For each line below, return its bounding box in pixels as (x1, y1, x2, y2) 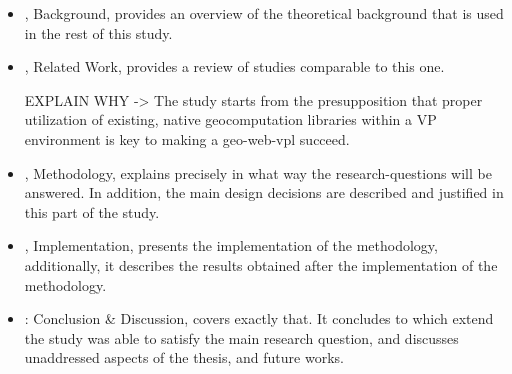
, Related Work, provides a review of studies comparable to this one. (24, 56, 445, 77)
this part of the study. (24, 201, 160, 222)
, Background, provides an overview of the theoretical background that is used (24, 3, 504, 23)
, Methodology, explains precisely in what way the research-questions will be (24, 162, 492, 183)
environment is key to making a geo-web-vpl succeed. (24, 128, 350, 149)
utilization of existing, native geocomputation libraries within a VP (24, 109, 437, 130)
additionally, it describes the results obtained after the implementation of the (24, 254, 498, 275)
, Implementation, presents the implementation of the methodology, (24, 235, 438, 256)
